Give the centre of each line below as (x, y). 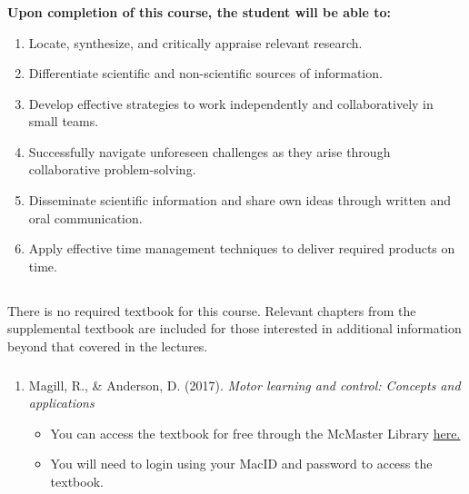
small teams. (64, 121)
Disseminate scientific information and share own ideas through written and (240, 200)
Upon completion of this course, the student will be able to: (199, 11)
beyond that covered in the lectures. (108, 346)
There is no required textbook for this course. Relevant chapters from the (212, 310)
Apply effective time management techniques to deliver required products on (242, 248)
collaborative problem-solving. (112, 169)
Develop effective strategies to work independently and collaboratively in (231, 103)
